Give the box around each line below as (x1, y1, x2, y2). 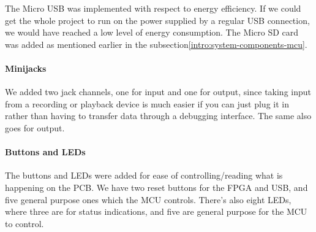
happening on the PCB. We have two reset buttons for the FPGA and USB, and (5, 180, 308, 193)
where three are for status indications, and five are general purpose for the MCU (5, 205, 307, 218)
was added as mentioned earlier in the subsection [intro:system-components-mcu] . (5, 37, 307, 50)
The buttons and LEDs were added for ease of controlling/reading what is (5, 169, 283, 182)
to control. (5, 217, 44, 230)
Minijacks (5, 61, 47, 74)
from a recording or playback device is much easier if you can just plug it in (5, 97, 289, 110)
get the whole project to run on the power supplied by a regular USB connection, (5, 14, 310, 26)
